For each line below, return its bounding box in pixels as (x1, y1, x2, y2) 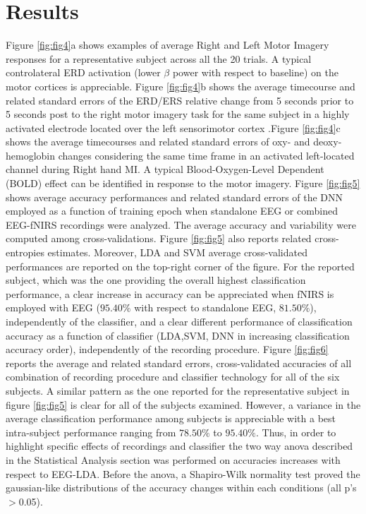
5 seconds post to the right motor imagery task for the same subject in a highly (6, 107, 350, 121)
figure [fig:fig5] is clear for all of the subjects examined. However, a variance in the (6, 397, 361, 412)
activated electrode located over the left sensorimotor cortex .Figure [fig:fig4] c (6, 120, 341, 135)
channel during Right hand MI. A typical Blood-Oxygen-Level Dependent (6, 162, 324, 177)
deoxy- (313, 134, 342, 149)
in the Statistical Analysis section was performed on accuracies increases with (6, 452, 341, 467)
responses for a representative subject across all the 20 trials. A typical (6, 51, 312, 66)
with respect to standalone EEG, (134, 300, 276, 315)
